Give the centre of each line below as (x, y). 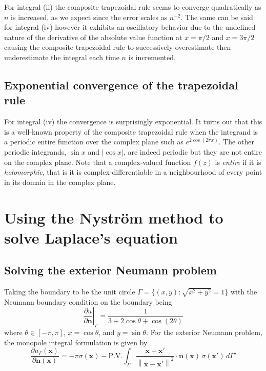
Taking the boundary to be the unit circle (70, 292)
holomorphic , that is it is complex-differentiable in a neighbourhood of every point (133, 172)
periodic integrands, (35, 151)
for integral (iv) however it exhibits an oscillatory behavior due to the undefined (130, 27)
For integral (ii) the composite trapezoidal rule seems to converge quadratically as (133, 7)
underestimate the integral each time (62, 57)
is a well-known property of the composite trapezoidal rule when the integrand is (131, 131)
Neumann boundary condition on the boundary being (88, 301)
